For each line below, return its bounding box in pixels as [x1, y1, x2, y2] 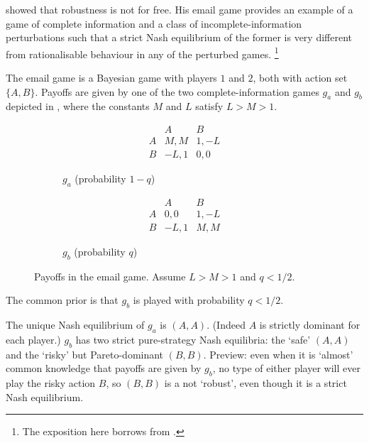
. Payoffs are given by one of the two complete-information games [35, 84, 319, 99]
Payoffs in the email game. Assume [34, 268, 186, 283]
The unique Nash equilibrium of [6, 317, 145, 332]
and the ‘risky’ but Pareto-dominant [6, 346, 164, 361]
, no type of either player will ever [212, 361, 360, 376]
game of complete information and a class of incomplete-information [6, 16, 302, 31]
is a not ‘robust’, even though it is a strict [164, 376, 347, 390]
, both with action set [253, 70, 348, 85]
